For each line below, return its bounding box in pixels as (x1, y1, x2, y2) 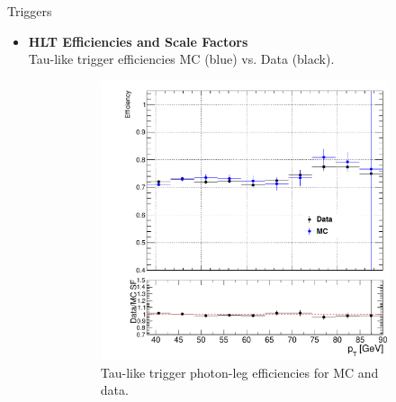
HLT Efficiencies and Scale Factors (28, 31, 248, 50)
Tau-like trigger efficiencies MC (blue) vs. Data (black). (28, 49, 335, 68)
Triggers (7, 2, 52, 20)
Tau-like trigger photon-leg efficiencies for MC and (100, 362, 379, 381)
